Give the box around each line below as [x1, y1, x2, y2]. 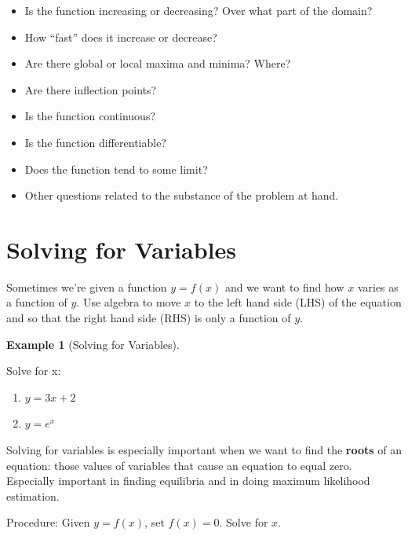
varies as [357, 278, 399, 295]
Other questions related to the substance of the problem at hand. [24, 187, 339, 204]
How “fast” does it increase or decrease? [24, 28, 217, 45]
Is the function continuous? [24, 108, 156, 124]
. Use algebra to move [76, 294, 181, 310]
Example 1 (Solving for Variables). [6, 336, 180, 352]
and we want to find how [224, 278, 344, 295]
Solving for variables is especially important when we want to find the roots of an [6, 442, 403, 458]
